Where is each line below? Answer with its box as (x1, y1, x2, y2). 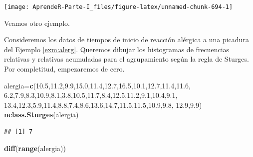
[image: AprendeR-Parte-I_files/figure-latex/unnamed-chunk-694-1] (4, 3, 233, 10)
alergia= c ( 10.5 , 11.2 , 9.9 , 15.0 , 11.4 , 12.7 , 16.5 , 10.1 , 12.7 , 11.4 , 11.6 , (4, 80, 191, 90)
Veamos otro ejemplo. (4, 17, 70, 28)
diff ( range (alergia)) (4, 143, 66, 153)
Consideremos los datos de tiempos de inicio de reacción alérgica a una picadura (4, 34, 249, 45)
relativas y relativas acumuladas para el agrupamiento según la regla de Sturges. (4, 54, 249, 64)
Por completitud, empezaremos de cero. (4, 64, 125, 74)
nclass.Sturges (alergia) (4, 109, 79, 120)
